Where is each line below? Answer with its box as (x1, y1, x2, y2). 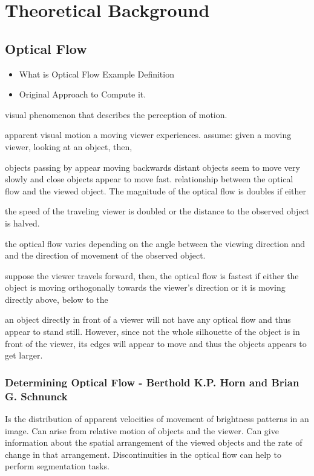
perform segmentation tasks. (5, 460, 110, 472)
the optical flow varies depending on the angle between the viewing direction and (5, 237, 305, 250)
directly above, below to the (5, 293, 108, 305)
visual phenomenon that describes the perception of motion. (5, 108, 227, 121)
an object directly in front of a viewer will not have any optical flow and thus (5, 313, 291, 326)
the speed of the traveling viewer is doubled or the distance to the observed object (5, 205, 310, 217)
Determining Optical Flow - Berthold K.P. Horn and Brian (5, 374, 299, 389)
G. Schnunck (5, 388, 68, 403)
